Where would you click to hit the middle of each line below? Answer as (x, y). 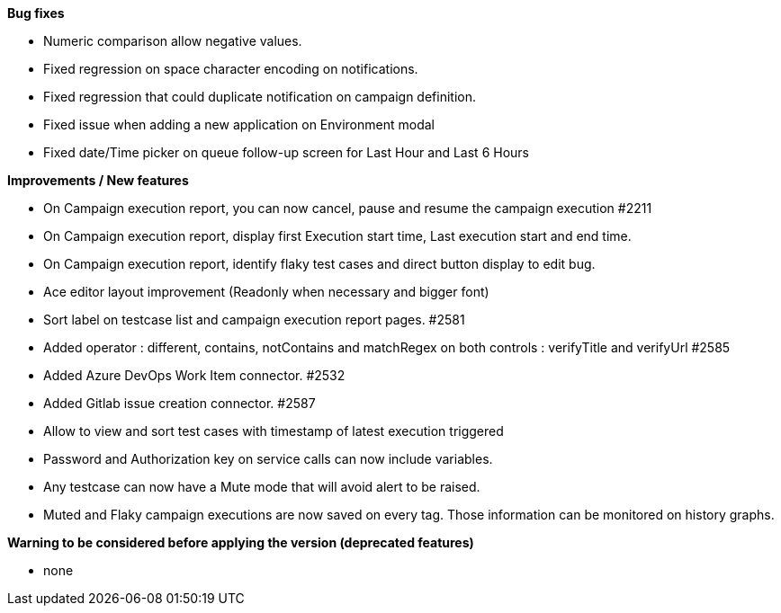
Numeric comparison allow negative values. (173, 41)
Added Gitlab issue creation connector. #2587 (180, 403)
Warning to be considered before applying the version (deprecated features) (241, 542)
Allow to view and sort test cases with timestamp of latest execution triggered (274, 431)
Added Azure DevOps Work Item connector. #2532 (194, 375)
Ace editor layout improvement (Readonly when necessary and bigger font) (266, 292)
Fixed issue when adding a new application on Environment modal (239, 124)
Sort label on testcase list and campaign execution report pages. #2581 (254, 320)
